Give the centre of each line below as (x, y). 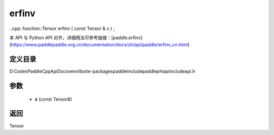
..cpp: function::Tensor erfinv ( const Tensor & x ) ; (62, 28)
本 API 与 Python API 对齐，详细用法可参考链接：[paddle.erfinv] (76, 38)
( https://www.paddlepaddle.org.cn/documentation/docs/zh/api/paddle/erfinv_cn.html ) (99, 45)
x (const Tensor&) (54, 99)
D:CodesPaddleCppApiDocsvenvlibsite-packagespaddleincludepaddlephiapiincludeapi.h (102, 72)
